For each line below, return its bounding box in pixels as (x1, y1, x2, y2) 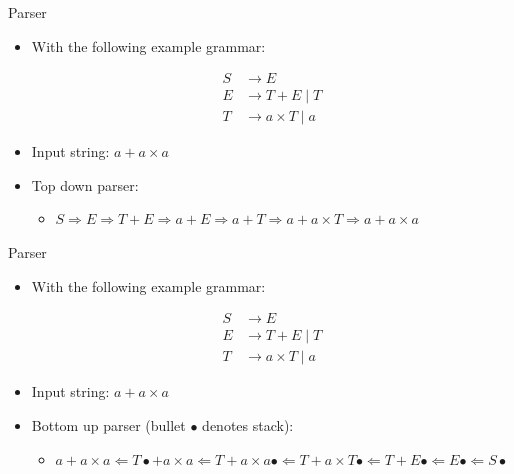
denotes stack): (202, 414, 294, 435)
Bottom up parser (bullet (31, 414, 186, 435)
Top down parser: (31, 174, 139, 195)
